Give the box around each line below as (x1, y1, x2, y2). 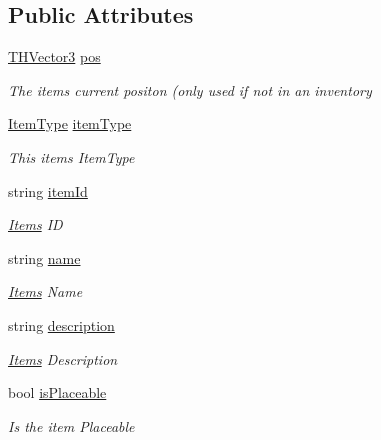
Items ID (8, 214, 63, 235)
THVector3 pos (8, 46, 101, 67)
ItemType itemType (8, 113, 132, 134)
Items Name (8, 281, 83, 302)
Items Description (8, 348, 118, 369)
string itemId (8, 180, 88, 201)
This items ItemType (8, 146, 135, 167)
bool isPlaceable (8, 382, 107, 403)
